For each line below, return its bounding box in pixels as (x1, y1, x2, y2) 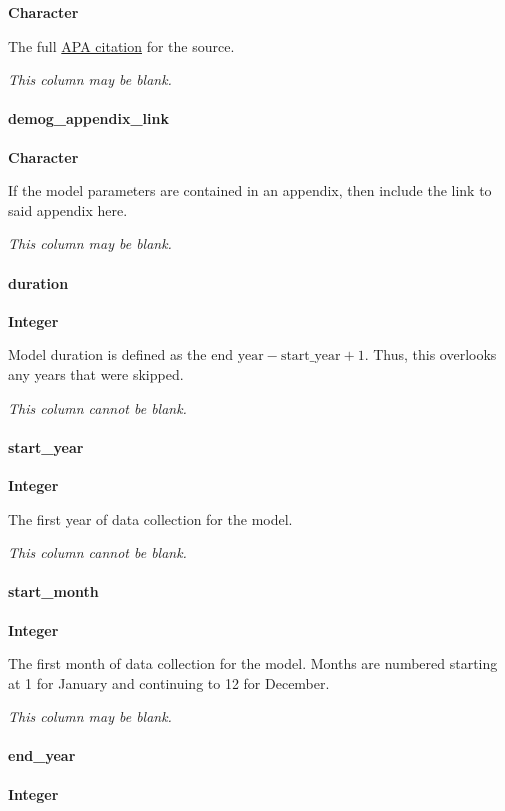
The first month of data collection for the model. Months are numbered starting (8, 653, 498, 674)
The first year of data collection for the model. (8, 508, 293, 529)
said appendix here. (8, 199, 128, 220)
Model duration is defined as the (8, 344, 207, 365)
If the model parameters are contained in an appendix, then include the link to (8, 180, 492, 201)
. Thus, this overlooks (364, 344, 497, 365)
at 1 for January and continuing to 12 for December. (8, 672, 330, 693)
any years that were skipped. (8, 363, 184, 384)
